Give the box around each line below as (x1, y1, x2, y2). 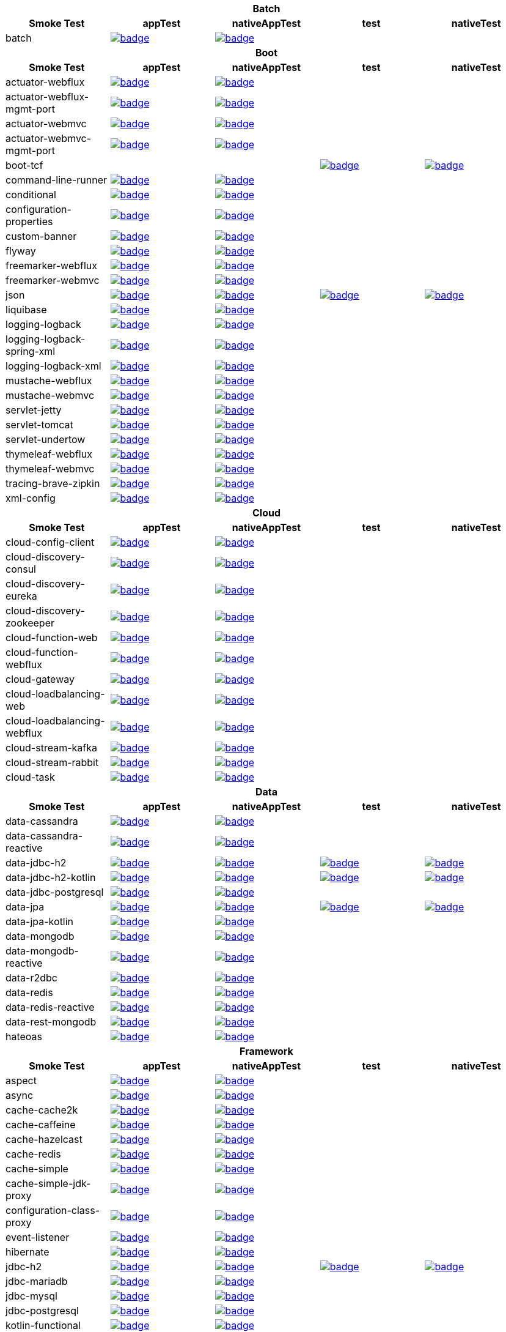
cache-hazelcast (5, 1133, 82, 1145)
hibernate (5, 1246, 50, 1258)
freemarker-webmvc (5, 274, 100, 286)
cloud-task (5, 771, 55, 783)
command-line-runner (5, 174, 107, 186)
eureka (5, 590, 37, 602)
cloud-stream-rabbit (5, 756, 99, 768)
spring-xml (5, 345, 56, 357)
